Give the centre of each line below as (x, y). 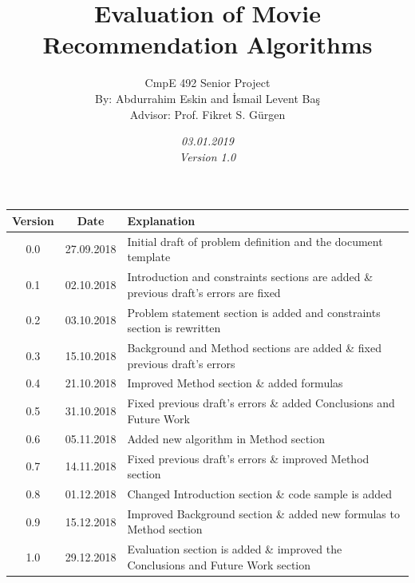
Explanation (161, 220)
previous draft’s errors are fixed (204, 292)
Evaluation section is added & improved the (235, 549)
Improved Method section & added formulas (235, 383)
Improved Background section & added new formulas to (263, 513)
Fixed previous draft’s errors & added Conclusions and (261, 403)
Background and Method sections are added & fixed (255, 347)
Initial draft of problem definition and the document (255, 241)
